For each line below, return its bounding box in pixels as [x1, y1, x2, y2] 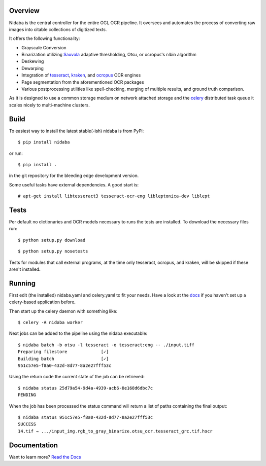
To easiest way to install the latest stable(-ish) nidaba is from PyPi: [9, 128, 144, 134]
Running [9, 279, 36, 287]
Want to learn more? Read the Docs [9, 454, 81, 460]
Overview [9, 6, 40, 15]
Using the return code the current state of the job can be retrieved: [9, 374, 145, 380]
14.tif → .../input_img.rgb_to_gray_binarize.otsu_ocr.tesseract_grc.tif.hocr [18, 428, 213, 434]
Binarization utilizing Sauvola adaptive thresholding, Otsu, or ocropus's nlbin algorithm [21, 52, 197, 58]
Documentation [9, 441, 58, 449]
